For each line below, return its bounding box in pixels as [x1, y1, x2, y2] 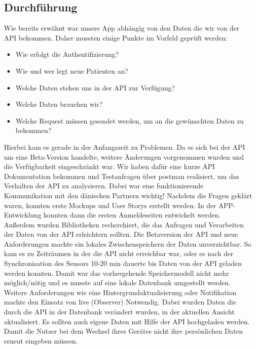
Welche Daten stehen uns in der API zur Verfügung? [15, 82, 175, 92]
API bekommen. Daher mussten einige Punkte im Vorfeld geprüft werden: [4, 32, 228, 43]
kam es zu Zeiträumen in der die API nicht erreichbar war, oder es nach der [4, 248, 233, 259]
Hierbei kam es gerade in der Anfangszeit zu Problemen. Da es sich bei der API [4, 141, 245, 152]
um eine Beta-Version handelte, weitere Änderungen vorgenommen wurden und [4, 151, 244, 162]
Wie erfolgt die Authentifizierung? [15, 49, 119, 59]
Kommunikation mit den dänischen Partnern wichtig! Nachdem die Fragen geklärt [4, 190, 253, 200]
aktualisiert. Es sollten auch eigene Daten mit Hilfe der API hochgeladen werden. [4, 316, 250, 326]
